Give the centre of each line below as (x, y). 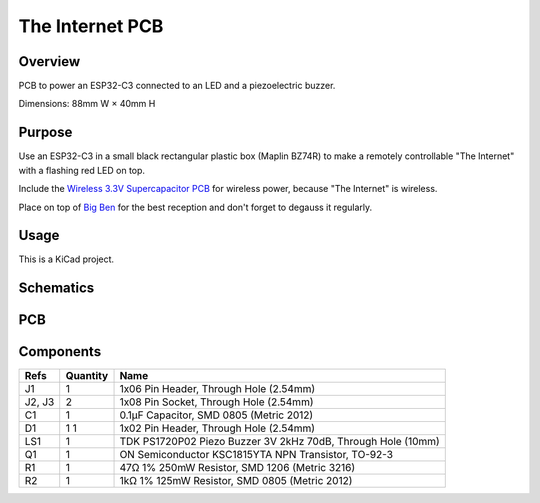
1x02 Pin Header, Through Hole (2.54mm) (217, 428)
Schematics (56, 288)
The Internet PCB (91, 26)
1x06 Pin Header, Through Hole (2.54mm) (217, 389)
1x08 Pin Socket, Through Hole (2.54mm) (216, 402)
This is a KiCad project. (66, 259)
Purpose (45, 132)
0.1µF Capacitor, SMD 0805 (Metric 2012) (216, 415)
